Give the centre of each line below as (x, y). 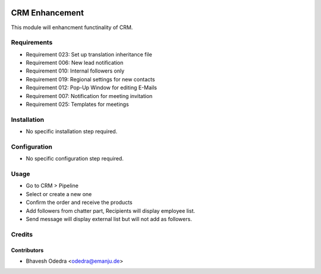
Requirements (32, 43)
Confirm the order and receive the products (79, 203)
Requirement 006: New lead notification (75, 63)
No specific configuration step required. (75, 159)
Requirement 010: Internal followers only (75, 71)
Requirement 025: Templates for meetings (77, 104)
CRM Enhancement (48, 13)
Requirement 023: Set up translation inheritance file (89, 54)
